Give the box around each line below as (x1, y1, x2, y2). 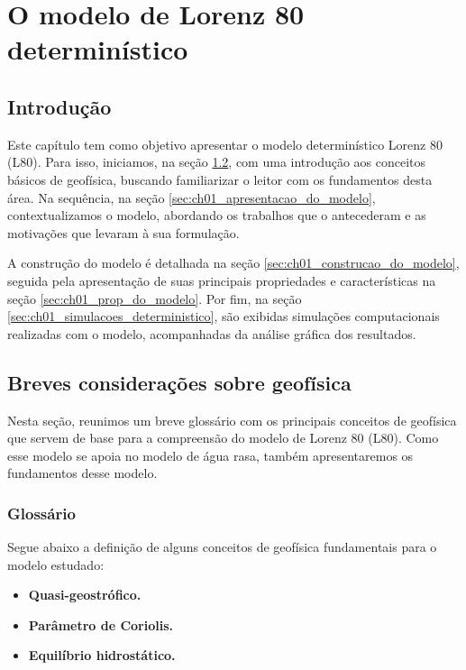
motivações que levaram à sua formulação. (7, 223, 240, 242)
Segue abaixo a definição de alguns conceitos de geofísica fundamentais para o (7, 537, 437, 556)
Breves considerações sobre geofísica (7, 368, 352, 396)
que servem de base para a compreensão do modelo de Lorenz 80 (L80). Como (7, 428, 439, 447)
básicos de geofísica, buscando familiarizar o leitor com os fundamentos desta (7, 170, 433, 188)
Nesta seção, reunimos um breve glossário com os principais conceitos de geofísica (7, 410, 457, 429)
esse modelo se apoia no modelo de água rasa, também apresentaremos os (7, 445, 414, 464)
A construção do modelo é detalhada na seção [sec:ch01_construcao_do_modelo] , (7, 253, 460, 272)
